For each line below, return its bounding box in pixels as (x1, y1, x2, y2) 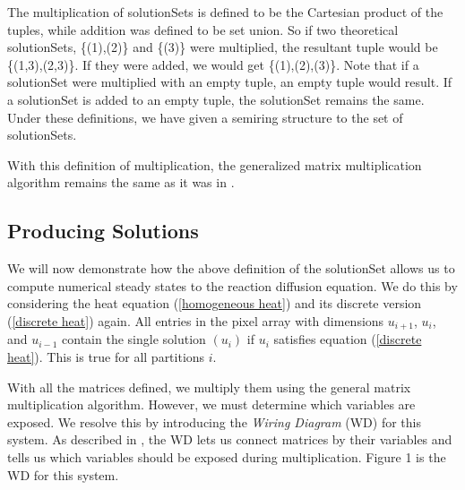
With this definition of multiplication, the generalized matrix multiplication (7, 155, 422, 174)
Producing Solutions (7, 217, 199, 245)
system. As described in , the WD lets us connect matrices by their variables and (7, 430, 452, 449)
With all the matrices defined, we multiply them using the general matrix (7, 377, 411, 396)
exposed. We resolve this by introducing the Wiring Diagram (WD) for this (7, 412, 422, 431)
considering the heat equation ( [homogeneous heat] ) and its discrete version (7, 294, 422, 313)
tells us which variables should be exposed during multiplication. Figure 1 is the (7, 447, 446, 466)
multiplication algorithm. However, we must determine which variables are (7, 395, 416, 414)
